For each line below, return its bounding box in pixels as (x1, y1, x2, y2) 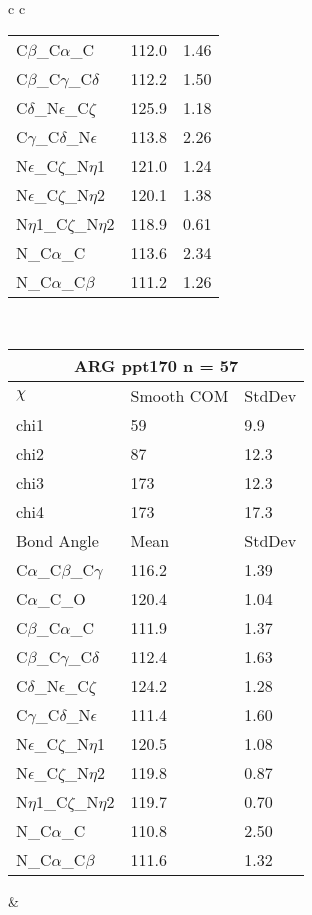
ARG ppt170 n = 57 (73, 354, 239, 378)
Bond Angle (16, 529, 99, 553)
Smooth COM (130, 384, 229, 408)
